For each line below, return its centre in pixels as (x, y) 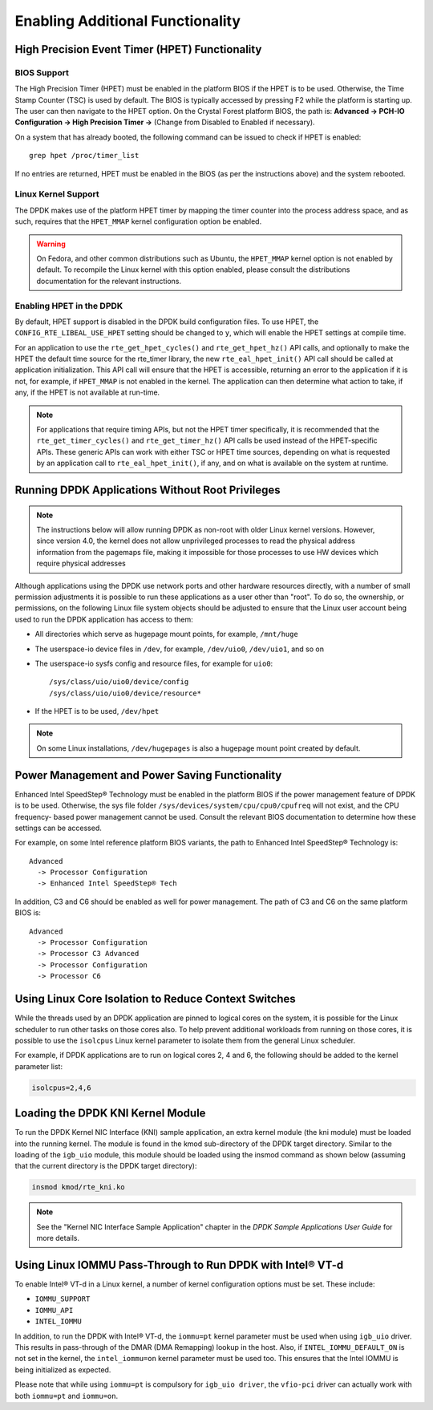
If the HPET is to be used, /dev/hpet (97, 711)
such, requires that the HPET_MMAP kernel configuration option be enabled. (138, 221)
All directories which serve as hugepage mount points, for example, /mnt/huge (166, 634)
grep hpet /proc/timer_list (84, 156)
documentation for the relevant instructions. (109, 281)
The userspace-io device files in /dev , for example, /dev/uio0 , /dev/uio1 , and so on (180, 649)
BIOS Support (42, 72)
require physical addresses (81, 563)
